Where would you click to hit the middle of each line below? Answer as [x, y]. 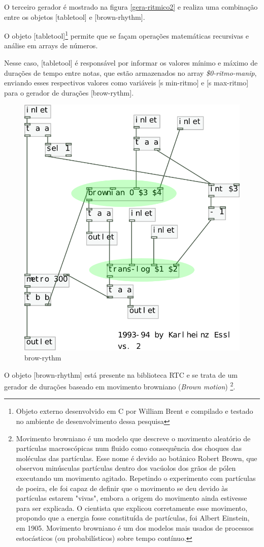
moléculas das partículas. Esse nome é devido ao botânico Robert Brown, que [137, 458]
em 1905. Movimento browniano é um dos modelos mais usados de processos [135, 527]
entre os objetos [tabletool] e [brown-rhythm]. [75, 17]
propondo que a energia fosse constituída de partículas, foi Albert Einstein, [133, 518]
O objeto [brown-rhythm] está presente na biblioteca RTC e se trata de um [121, 374]
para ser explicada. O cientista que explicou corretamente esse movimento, [132, 508]
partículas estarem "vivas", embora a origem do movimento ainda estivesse [131, 498]
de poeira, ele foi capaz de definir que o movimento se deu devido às [122, 488]
